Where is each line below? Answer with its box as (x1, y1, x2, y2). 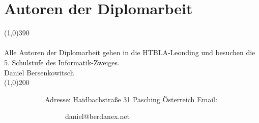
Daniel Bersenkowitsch (4, 67, 74, 77)
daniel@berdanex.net (65, 111, 130, 121)
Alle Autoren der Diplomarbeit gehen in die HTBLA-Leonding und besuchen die (4, 47, 255, 58)
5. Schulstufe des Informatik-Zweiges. (4, 57, 120, 67)
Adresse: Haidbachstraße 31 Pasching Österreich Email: (45, 94, 217, 104)
